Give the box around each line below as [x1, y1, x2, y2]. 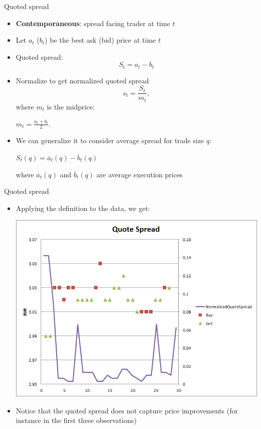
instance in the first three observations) [16, 415, 137, 425]
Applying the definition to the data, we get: [16, 202, 150, 213]
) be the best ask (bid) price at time [45, 35, 156, 45]
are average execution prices [96, 169, 183, 179]
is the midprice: [47, 101, 95, 112]
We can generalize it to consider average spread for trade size [16, 135, 204, 146]
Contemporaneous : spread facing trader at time [16, 18, 170, 28]
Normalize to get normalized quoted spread [16, 75, 149, 85]
